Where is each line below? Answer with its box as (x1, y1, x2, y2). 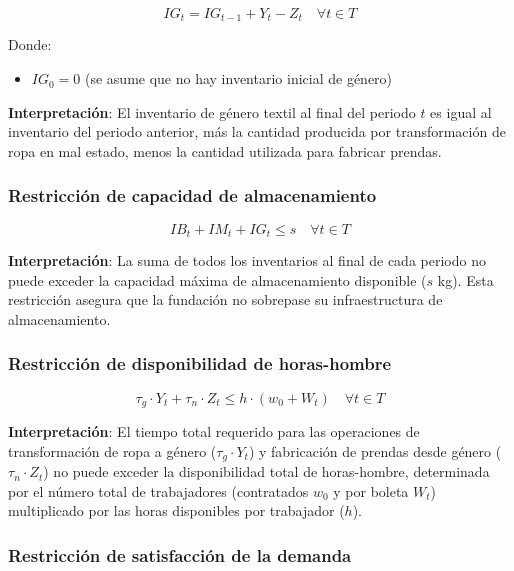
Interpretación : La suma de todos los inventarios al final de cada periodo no (8, 250, 486, 271)
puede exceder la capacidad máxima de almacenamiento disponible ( (8, 269, 427, 290)
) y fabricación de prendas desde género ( (248, 440, 502, 461)
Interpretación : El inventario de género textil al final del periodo (8, 101, 416, 122)
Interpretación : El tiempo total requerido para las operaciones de (8, 421, 420, 442)
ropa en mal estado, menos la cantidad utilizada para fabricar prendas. (8, 140, 442, 161)
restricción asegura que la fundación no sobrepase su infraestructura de (8, 289, 443, 310)
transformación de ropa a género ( (8, 440, 217, 461)
